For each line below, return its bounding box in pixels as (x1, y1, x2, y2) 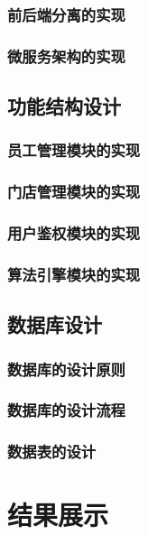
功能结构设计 (7, 92, 121, 120)
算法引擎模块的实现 (7, 263, 141, 285)
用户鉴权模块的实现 (7, 222, 141, 244)
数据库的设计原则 (7, 357, 125, 380)
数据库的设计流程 (7, 399, 125, 421)
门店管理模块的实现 (7, 180, 141, 203)
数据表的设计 (7, 440, 97, 463)
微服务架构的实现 (7, 44, 125, 67)
